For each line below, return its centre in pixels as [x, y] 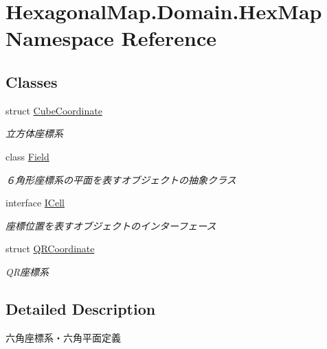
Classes [32, 81]
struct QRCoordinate [50, 249]
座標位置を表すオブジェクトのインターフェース [111, 225]
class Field [27, 156]
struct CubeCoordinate [54, 110]
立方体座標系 [34, 133]
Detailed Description [81, 308]
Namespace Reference [111, 38]
